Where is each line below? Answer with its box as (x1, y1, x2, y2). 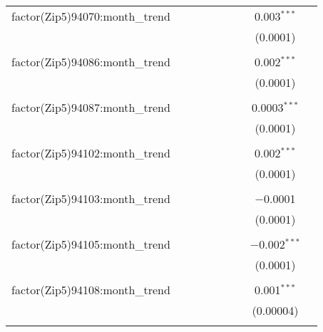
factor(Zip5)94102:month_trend (11, 145, 170, 161)
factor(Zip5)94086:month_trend (11, 53, 170, 70)
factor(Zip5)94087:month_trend (11, 99, 170, 115)
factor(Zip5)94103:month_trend (11, 190, 170, 207)
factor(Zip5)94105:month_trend (11, 236, 170, 252)
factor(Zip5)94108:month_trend (11, 281, 170, 298)
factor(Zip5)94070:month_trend (11, 8, 170, 24)
